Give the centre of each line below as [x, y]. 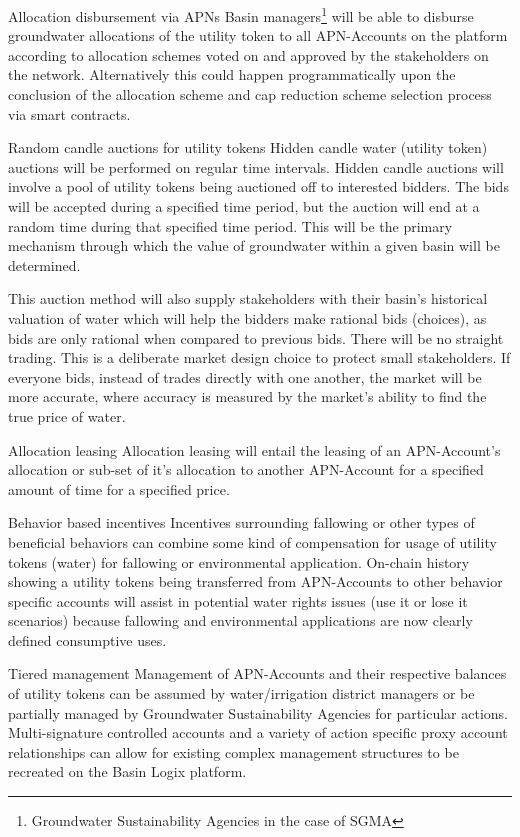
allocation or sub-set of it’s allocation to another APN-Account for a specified [246, 469]
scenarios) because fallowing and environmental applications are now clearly [240, 620]
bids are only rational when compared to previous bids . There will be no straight [256, 337]
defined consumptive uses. [87, 639]
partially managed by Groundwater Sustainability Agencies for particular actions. [258, 712]
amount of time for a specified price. [119, 488]
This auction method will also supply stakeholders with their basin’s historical [248, 298]
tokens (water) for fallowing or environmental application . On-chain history [239, 561]
